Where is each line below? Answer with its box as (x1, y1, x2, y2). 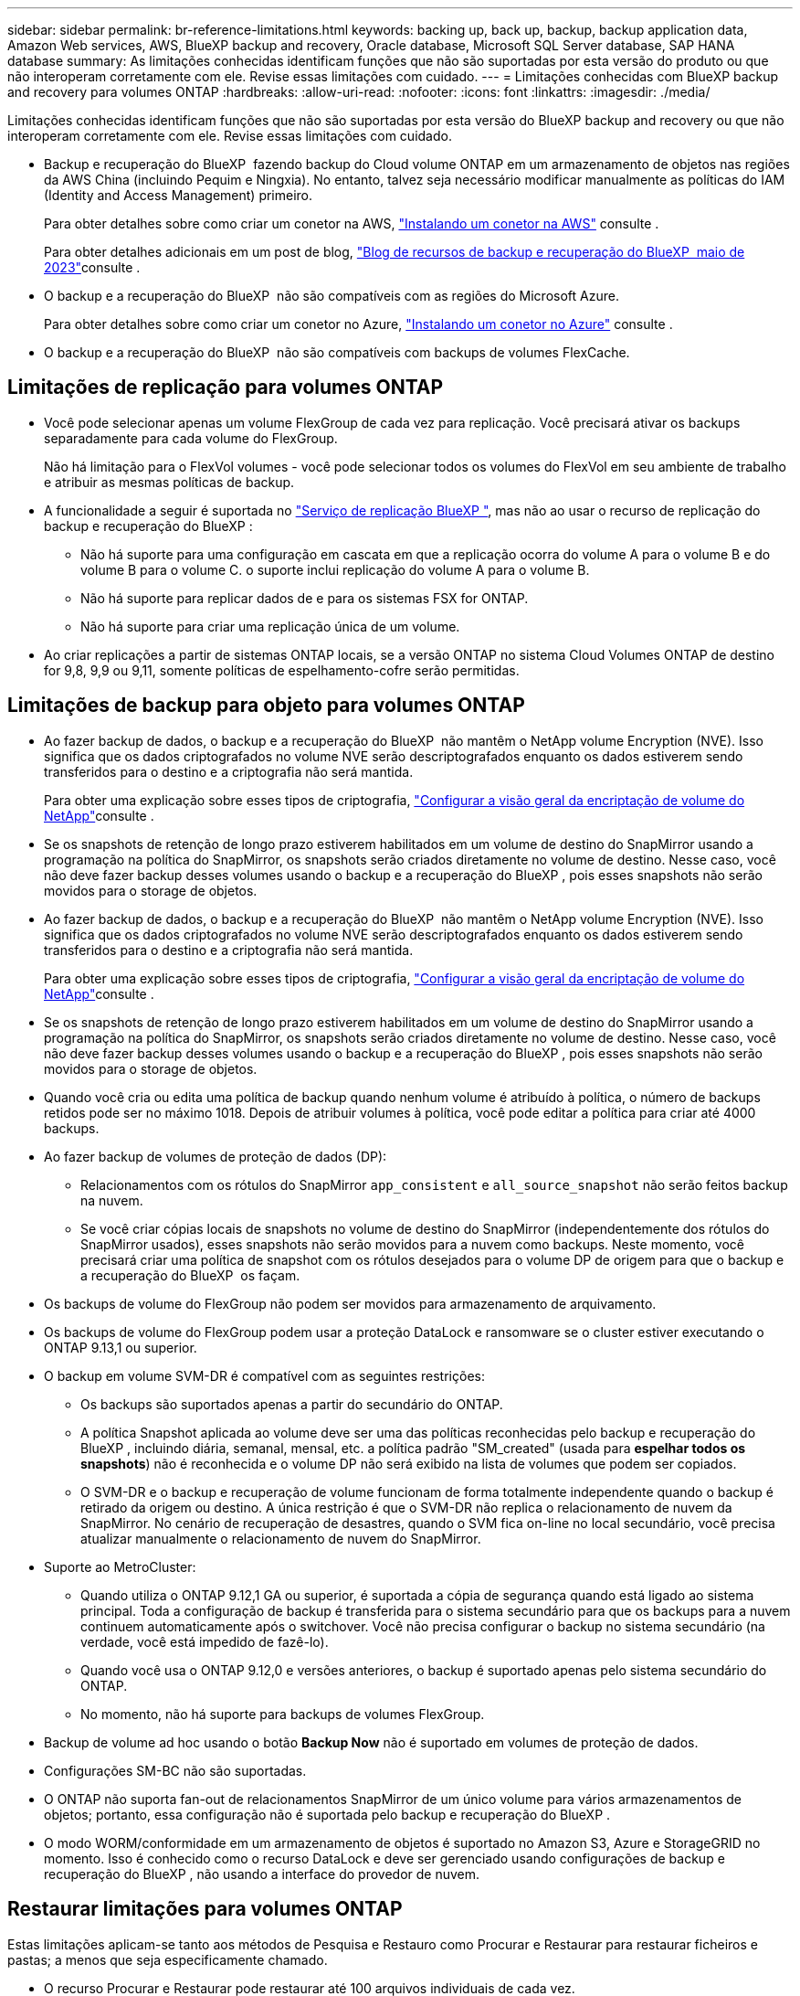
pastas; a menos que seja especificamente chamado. (7, 1951, 328, 1968)
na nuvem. (80, 1192, 143, 1208)
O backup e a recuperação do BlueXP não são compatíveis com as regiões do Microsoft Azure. (44, 288, 619, 303)
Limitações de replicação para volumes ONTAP (7, 376, 444, 399)
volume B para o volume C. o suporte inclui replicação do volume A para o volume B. (80, 561, 590, 578)
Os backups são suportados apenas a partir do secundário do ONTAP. (80, 1396, 503, 1412)
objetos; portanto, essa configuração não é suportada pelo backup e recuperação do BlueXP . (44, 1806, 611, 1822)
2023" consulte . (44, 260, 141, 275)
